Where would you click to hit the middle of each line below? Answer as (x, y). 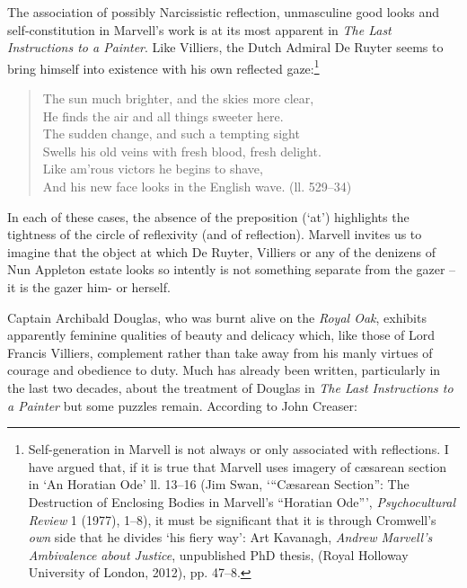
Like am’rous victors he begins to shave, (153, 169)
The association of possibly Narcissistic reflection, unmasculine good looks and (224, 12)
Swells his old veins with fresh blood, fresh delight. (182, 151)
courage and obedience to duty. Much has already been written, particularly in (224, 370)
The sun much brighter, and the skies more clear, (178, 98)
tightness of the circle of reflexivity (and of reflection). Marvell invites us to (215, 234)
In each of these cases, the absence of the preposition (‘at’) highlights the (208, 216)
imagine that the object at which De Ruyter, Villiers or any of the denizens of (222, 251)
